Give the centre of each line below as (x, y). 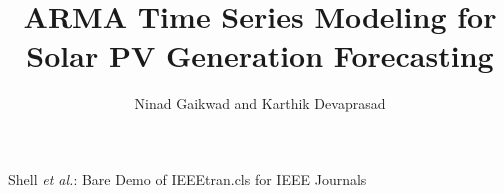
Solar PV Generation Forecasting (260, 55)
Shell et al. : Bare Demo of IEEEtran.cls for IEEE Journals (187, 178)
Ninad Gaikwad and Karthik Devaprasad (260, 103)
